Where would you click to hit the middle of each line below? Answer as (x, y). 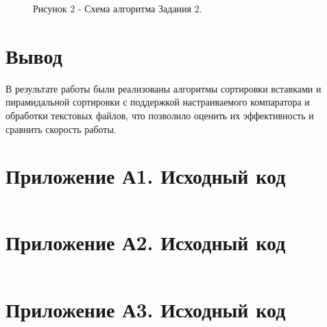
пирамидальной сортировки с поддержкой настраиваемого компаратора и (158, 102)
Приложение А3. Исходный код (146, 309)
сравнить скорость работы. (61, 129)
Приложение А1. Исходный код (146, 176)
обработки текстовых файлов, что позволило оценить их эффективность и (160, 115)
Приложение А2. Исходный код (146, 242)
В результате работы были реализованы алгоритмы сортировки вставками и (163, 88)
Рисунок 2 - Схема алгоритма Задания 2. (118, 8)
